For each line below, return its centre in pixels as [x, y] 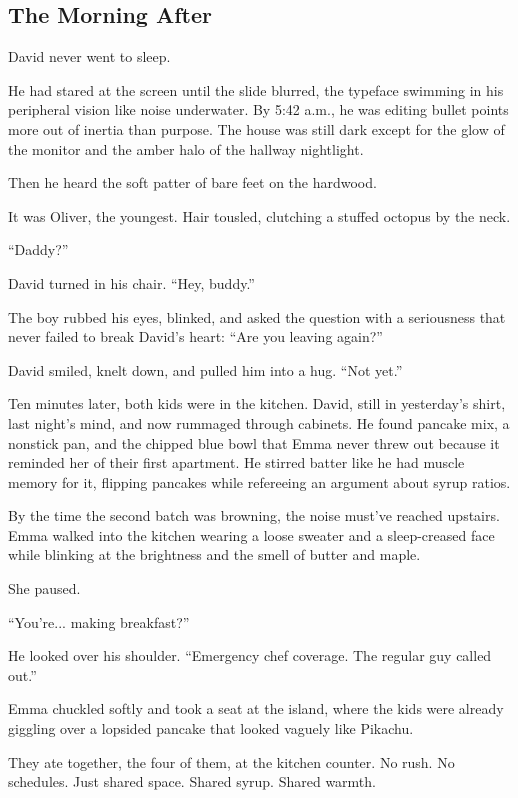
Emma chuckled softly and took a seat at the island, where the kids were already [256, 708]
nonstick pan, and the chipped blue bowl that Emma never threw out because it [254, 442]
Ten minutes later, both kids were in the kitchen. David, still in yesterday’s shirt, [257, 403]
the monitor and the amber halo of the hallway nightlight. [186, 148]
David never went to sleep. [89, 56]
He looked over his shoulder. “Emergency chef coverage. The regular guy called [250, 655]
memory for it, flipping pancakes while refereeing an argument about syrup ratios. [259, 481]
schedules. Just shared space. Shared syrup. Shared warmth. [192, 781]
